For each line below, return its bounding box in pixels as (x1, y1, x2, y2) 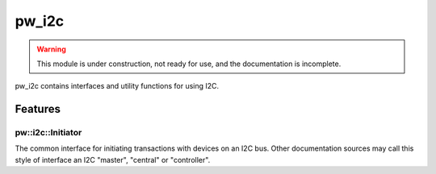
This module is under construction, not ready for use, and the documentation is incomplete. (36, 59, 342, 68)
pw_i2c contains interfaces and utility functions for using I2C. (15, 81, 220, 91)
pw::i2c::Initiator (15, 127, 82, 139)
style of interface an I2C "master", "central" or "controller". (15, 155, 211, 164)
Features (15, 102, 61, 116)
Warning (36, 44, 66, 54)
